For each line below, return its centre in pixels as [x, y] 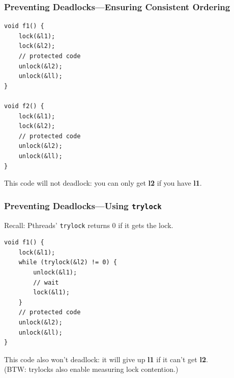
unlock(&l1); [55, 272]
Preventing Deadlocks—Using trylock [83, 205]
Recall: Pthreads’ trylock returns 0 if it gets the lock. [89, 225]
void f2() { [24, 106]
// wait [46, 282]
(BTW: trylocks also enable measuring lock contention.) [91, 369]
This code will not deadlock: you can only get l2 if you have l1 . [103, 183]
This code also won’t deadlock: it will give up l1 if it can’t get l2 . [106, 359]
